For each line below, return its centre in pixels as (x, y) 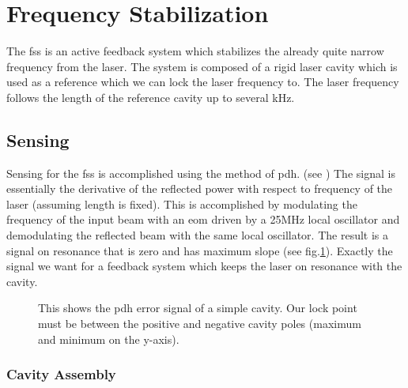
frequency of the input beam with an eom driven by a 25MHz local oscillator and (203, 219)
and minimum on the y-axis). (109, 339)
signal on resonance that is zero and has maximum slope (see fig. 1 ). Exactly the (200, 250)
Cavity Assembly (61, 374)
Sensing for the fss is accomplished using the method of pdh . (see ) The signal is (201, 173)
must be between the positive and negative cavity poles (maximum (200, 324)
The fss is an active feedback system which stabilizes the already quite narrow (195, 51)
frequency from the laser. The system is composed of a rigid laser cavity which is (202, 66)
